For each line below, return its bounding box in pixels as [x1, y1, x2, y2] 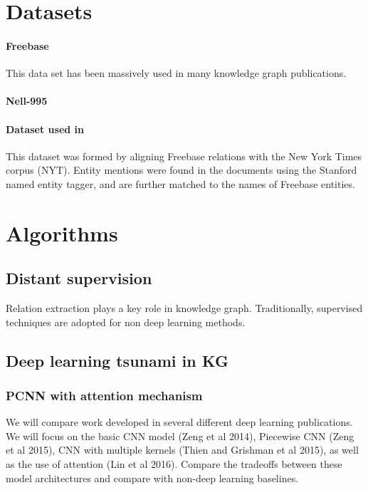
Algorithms [6, 218, 118, 247]
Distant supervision [6, 267, 152, 289]
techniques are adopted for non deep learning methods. [6, 314, 246, 329]
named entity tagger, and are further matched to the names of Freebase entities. [6, 176, 355, 191]
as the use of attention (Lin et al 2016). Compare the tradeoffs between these [6, 457, 342, 471]
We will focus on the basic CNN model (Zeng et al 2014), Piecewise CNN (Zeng [6, 428, 354, 443]
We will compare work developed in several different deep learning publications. [6, 415, 353, 429]
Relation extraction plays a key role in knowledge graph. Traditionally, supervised [6, 301, 363, 316]
